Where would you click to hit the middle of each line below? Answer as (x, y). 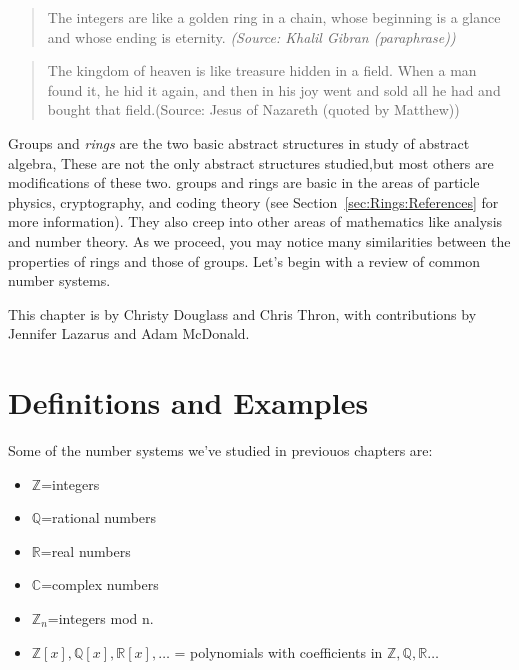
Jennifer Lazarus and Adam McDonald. (129, 333)
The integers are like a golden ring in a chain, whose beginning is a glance (274, 17)
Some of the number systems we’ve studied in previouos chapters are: (220, 450)
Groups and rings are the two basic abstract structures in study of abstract (239, 142)
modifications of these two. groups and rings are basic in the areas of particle (244, 182)
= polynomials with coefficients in (278, 651)
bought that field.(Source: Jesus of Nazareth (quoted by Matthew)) (253, 109)
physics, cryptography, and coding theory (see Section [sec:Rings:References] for (253, 201)
